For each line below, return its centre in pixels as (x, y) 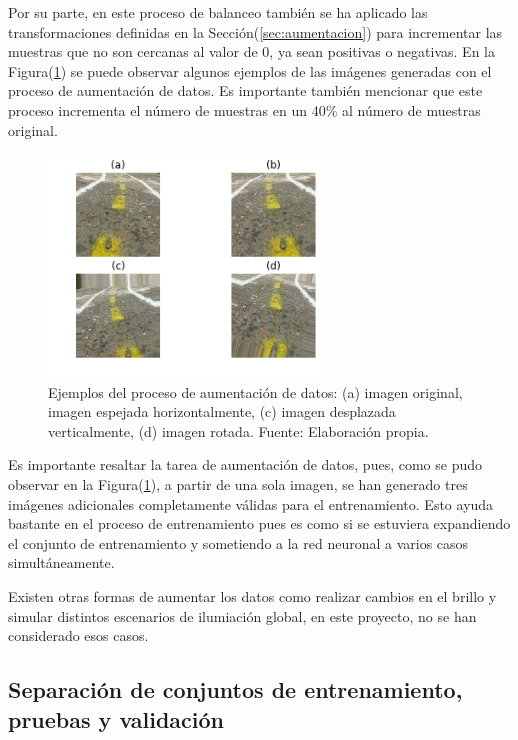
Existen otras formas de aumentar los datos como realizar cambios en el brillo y (252, 595)
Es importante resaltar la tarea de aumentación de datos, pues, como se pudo (245, 464)
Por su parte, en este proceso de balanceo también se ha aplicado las (218, 12)
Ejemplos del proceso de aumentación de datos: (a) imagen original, (255, 391)
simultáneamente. (61, 562)
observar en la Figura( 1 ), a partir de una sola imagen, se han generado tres (238, 483)
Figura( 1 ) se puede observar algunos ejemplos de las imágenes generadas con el (250, 70)
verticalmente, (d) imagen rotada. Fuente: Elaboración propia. (238, 430)
